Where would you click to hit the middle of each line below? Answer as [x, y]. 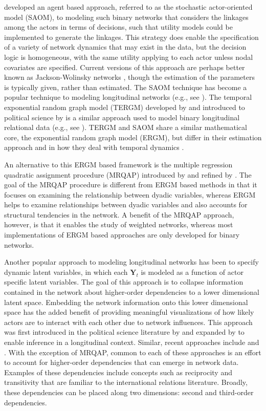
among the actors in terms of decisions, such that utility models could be [118, 27]
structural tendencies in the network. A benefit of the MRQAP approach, [119, 214]
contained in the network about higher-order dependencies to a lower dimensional [132, 292]
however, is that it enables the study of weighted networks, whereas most [119, 224]
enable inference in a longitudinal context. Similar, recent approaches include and [132, 342]
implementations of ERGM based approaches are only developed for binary [122, 235]
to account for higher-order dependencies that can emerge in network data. [121, 362]
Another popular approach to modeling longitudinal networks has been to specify [131, 262]
